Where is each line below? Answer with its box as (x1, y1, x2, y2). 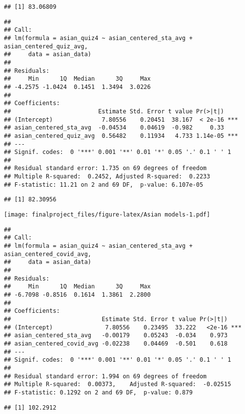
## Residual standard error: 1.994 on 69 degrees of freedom (4, 372, 207, 380)
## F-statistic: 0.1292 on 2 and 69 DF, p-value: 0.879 (4, 389, 193, 396)
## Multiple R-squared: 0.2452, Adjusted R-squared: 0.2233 (4, 173, 210, 180)
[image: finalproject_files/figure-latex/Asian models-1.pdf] (4, 211, 210, 218)
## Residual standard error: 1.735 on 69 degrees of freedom (4, 165, 207, 172)
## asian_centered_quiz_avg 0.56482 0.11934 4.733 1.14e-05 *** (4, 132, 238, 139)
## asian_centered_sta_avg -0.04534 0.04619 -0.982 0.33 (4, 124, 225, 131)
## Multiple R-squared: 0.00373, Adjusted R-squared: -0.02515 (4, 381, 231, 388)
